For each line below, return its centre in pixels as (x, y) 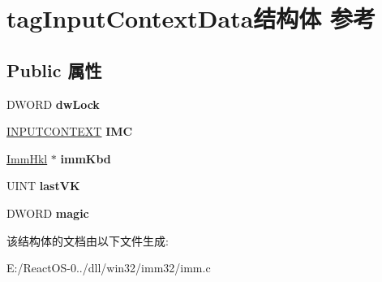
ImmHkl (27, 158)
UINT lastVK (43, 186)
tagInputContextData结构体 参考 (191, 18)
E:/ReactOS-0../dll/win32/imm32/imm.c (109, 268)
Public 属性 (54, 69)
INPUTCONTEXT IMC (70, 131)
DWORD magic (48, 213)
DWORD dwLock (53, 104)
